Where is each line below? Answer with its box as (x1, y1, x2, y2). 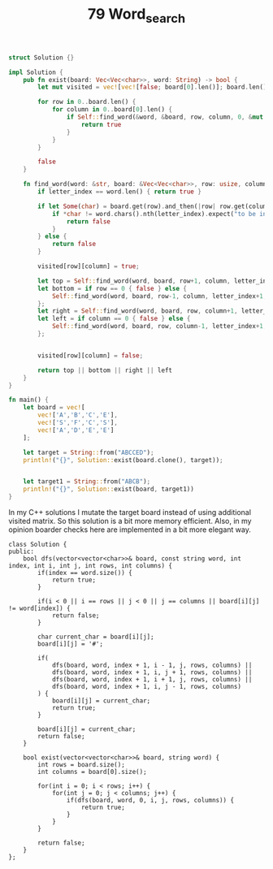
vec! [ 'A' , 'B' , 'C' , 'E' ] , (37, 411, 118, 419)
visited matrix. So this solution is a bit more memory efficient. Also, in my (8, 517, 252, 526)
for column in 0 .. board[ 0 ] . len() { (51, 106, 173, 114)
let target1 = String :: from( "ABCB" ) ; (23, 478, 151, 486)
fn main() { (8, 396, 49, 404)
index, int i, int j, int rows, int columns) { (8, 562, 173, 570)
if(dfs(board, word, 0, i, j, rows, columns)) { (66, 797, 234, 805)
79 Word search (88, 5, 185, 26)
